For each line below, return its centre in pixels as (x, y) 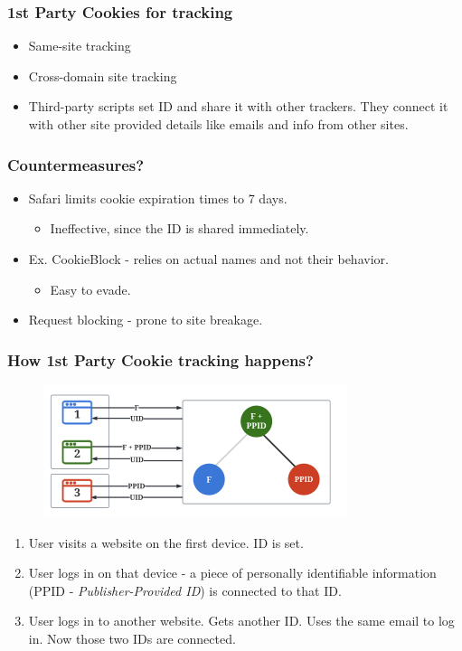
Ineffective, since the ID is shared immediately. (179, 228)
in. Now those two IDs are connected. (132, 638)
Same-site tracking (80, 46)
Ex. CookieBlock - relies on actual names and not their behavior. (208, 259)
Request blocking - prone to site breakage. (146, 320)
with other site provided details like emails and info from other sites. (218, 124)
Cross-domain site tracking (103, 75)
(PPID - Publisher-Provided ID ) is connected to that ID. (185, 590)
